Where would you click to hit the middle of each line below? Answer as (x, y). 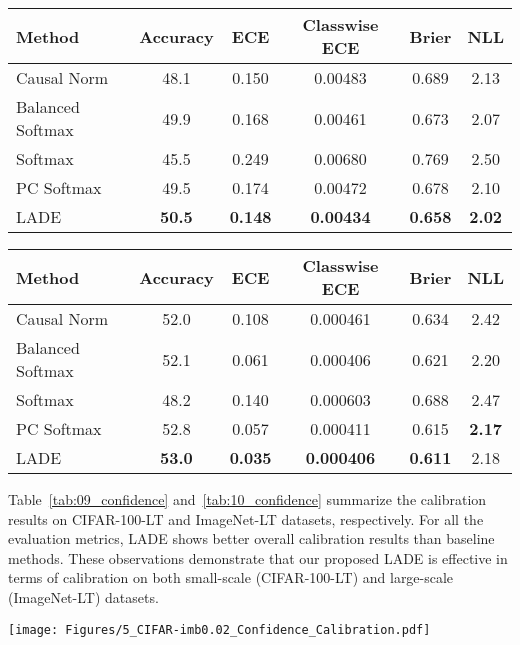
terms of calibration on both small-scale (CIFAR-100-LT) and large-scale (231, 577)
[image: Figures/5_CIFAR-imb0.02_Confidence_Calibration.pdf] (219, 629)
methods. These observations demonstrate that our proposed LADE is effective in (258, 557)
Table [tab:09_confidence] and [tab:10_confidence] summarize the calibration (247, 499)
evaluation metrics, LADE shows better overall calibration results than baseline (251, 538)
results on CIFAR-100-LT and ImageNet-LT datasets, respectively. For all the (246, 518)
